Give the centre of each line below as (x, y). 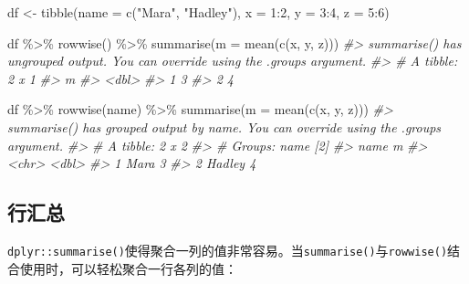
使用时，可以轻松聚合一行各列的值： (128, 268)
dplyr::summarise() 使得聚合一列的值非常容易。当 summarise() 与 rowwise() (228, 250)
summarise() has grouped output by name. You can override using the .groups (224, 126)
